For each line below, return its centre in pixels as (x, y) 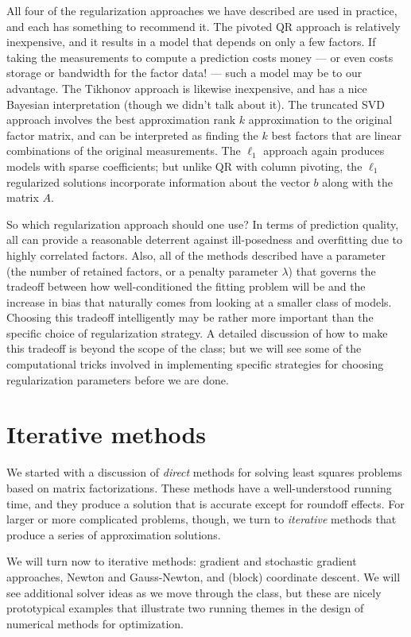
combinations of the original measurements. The (124, 151)
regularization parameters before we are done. (118, 379)
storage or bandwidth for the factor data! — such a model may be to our (184, 73)
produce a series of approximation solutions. (114, 534)
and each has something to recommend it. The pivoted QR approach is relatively (204, 26)
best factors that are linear (337, 135)
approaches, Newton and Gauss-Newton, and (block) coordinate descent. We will (204, 576)
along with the (357, 181)
